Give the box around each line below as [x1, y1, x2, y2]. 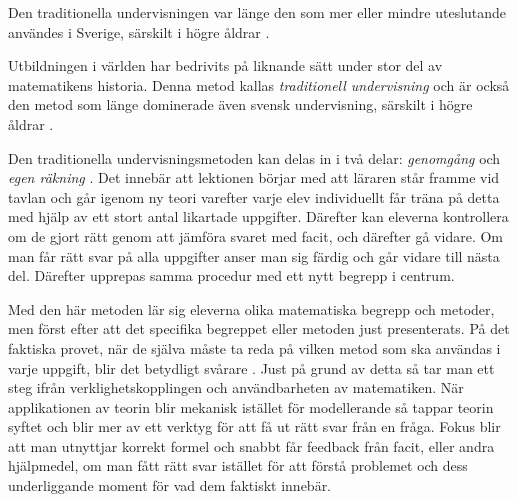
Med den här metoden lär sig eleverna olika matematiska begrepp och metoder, [8, 298, 495, 319]
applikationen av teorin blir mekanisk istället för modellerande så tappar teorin [8, 396, 494, 417]
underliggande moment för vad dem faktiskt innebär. [8, 475, 332, 496]
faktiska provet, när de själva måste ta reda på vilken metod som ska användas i [8, 337, 501, 358]
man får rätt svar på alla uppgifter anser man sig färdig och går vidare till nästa [8, 245, 500, 266]
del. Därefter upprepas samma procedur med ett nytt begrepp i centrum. [8, 265, 455, 286]
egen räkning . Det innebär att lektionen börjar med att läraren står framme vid [8, 167, 500, 188]
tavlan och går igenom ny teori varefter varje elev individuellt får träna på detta [8, 186, 500, 207]
